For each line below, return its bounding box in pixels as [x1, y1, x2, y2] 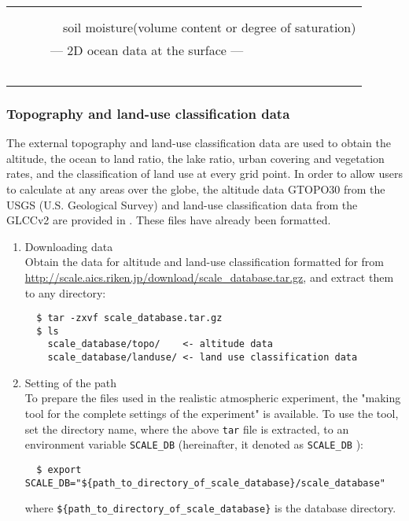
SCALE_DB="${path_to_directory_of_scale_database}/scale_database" [24, 477, 385, 489]
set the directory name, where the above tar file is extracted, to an [24, 420, 349, 437]
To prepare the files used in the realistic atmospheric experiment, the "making [24, 390, 401, 406]
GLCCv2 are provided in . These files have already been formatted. [6, 212, 331, 228]
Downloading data [24, 238, 113, 254]
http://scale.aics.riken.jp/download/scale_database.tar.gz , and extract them [24, 268, 394, 285]
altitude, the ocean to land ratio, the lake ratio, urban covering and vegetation [6, 150, 385, 166]
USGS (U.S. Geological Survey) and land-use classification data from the [6, 196, 358, 212]
